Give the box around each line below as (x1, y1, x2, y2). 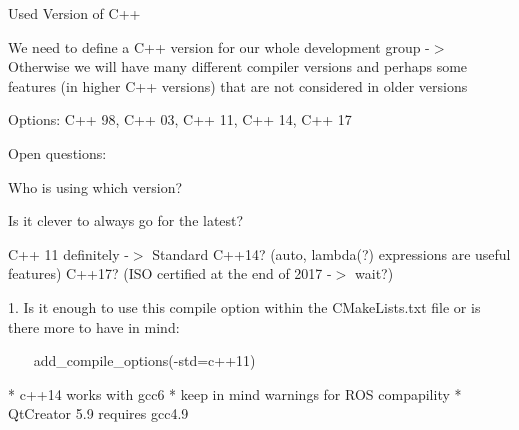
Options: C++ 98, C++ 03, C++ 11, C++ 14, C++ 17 (8, 109, 352, 130)
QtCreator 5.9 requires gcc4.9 (8, 403, 189, 424)
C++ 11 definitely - (8, 243, 129, 264)
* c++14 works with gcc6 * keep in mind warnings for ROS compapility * (8, 383, 462, 404)
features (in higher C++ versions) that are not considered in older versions (8, 75, 468, 96)
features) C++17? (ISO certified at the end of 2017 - (8, 263, 332, 284)
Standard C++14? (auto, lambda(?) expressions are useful (152, 243, 511, 264)
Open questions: (8, 142, 107, 163)
